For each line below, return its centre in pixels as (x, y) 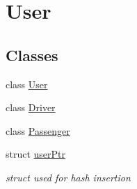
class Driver (31, 107)
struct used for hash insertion (68, 177)
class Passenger (38, 130)
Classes (32, 55)
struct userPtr (36, 154)
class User (27, 84)
